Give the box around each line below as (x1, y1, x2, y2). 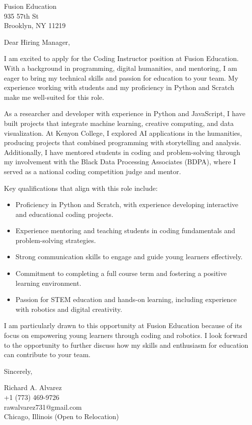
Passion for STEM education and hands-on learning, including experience (15, 294, 237, 304)
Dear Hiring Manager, (4, 36, 70, 47)
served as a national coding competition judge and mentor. (4, 166, 181, 176)
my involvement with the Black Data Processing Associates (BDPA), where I (4, 156, 236, 167)
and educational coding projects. (15, 209, 113, 219)
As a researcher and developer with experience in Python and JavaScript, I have (4, 108, 246, 119)
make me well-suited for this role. (4, 91, 104, 102)
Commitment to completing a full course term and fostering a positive (15, 268, 227, 278)
